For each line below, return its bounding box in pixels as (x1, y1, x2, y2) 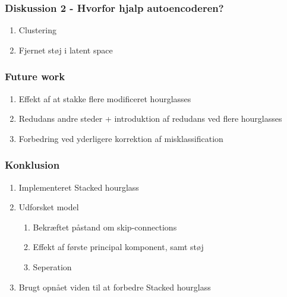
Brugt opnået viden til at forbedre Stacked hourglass (18, 280, 211, 293)
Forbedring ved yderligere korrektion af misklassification (18, 132, 223, 144)
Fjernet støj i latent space (18, 43, 113, 56)
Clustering (18, 24, 56, 36)
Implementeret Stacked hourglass (18, 181, 139, 193)
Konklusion (5, 157, 60, 172)
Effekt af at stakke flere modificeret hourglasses (18, 92, 191, 105)
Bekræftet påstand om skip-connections (33, 220, 177, 233)
